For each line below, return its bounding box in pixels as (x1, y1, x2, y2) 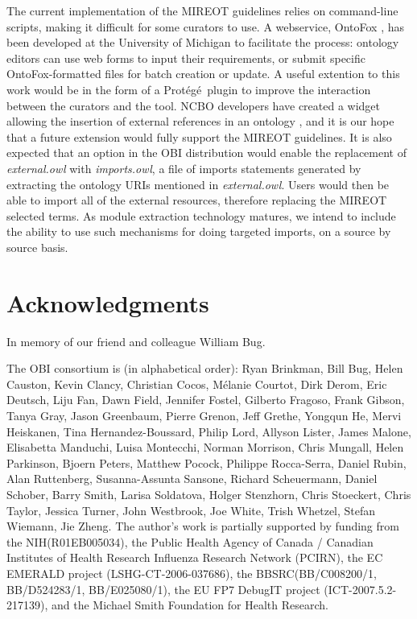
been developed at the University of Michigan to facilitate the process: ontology (6, 34, 399, 51)
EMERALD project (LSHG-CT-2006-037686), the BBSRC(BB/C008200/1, (6, 564, 377, 581)
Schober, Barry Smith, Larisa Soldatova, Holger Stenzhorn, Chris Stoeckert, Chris (6, 485, 411, 502)
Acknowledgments (6, 286, 209, 319)
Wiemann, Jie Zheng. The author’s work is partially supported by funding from (6, 518, 399, 534)
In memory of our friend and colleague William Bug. (6, 332, 266, 349)
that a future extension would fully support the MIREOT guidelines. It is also (6, 128, 392, 145)
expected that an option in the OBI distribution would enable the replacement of (6, 144, 407, 161)
